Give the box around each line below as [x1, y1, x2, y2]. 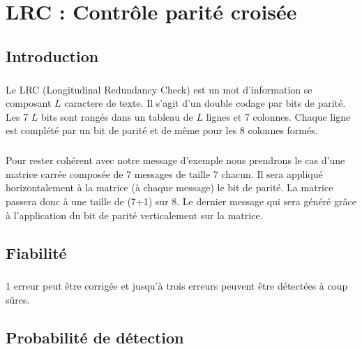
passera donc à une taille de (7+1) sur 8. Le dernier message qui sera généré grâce [6, 194, 356, 209]
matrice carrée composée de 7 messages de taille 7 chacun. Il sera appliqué [6, 166, 323, 181]
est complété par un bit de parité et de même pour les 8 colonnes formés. [6, 123, 318, 138]
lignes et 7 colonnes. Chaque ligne [206, 109, 351, 124]
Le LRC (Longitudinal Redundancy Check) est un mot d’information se [6, 82, 312, 96]
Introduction [6, 45, 99, 66]
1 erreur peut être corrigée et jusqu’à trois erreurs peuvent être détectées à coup [6, 279, 348, 293]
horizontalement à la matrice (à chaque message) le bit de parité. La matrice [6, 180, 333, 195]
